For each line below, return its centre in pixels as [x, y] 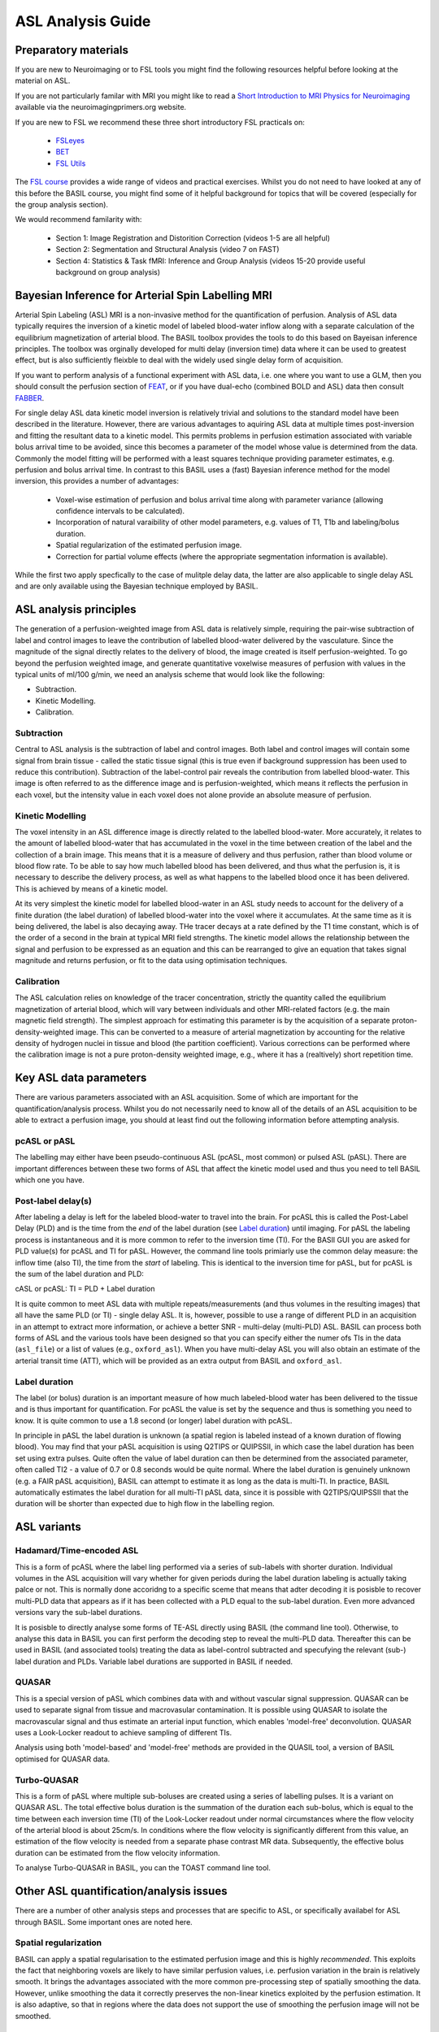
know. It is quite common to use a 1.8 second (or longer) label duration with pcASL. [154, 1420]
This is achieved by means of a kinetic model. [91, 888]
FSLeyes [70, 141]
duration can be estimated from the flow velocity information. [117, 1852]
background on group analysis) [108, 271]
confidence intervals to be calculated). [120, 511]
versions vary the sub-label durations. [78, 1613]
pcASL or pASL [45, 1140]
